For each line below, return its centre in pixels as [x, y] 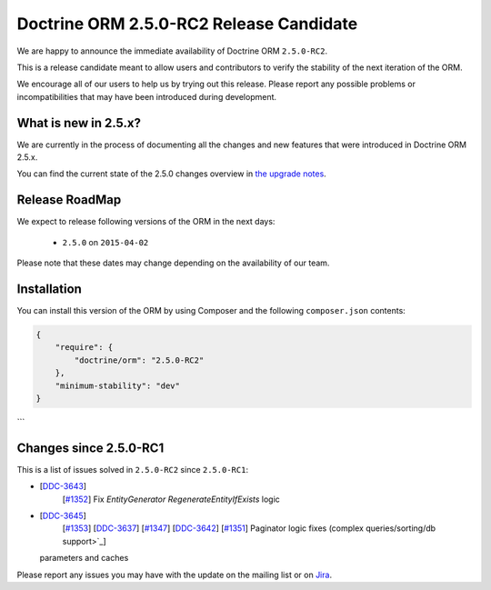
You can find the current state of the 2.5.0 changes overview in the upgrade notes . [171, 174]
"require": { [84, 347]
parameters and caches [84, 558]
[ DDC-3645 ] [63, 515]
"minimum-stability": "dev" [118, 385]
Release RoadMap [69, 200]
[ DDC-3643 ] [63, 486]
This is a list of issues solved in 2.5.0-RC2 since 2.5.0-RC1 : [133, 469]
